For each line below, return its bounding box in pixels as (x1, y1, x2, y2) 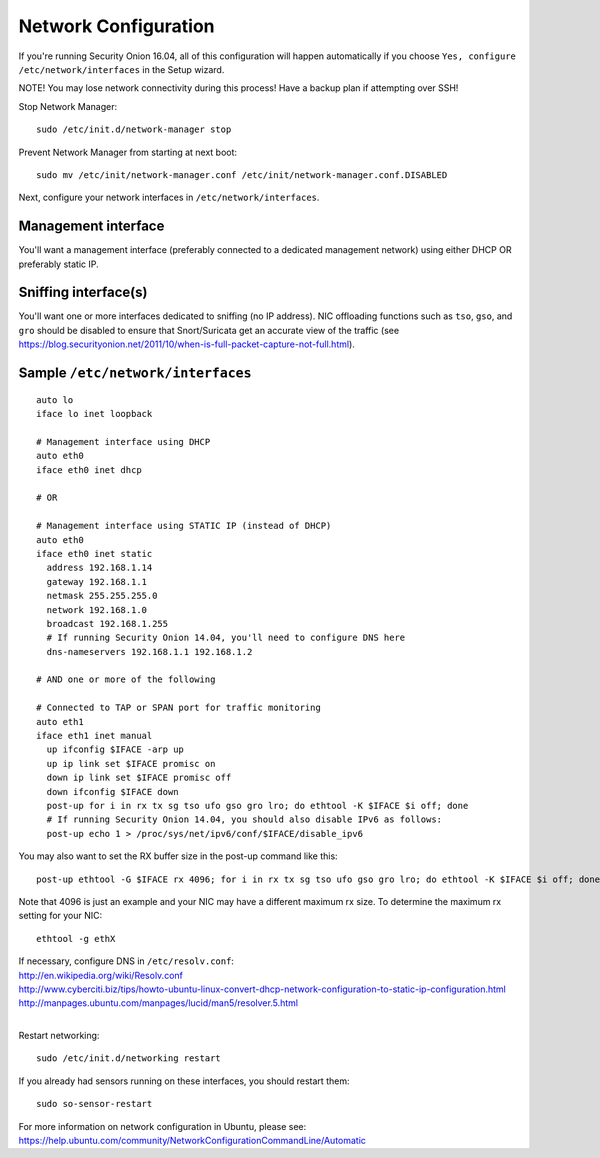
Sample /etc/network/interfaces (18, 365, 252, 382)
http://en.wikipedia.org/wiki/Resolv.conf (18, 969, 184, 981)
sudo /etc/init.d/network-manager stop (36, 124, 232, 135)
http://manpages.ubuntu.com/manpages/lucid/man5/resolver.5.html (18, 997, 299, 1009)
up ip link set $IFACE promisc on (46, 758, 216, 769)
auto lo (36, 394, 74, 405)
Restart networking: (18, 1030, 100, 1042)
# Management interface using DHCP (36, 436, 211, 447)
